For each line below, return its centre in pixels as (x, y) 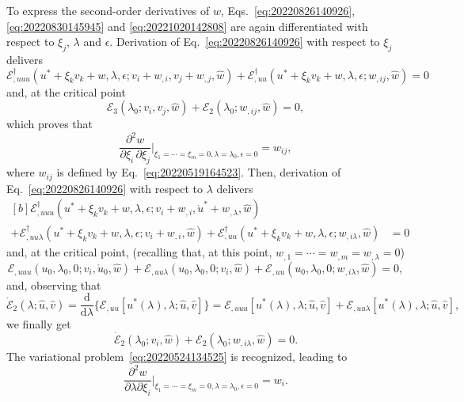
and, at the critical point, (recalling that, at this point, (139, 252)
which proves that (50, 124)
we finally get (39, 324)
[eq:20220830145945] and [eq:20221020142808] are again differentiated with (187, 26)
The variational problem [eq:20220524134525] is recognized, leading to (177, 356)
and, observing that (54, 284)
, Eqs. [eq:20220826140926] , (288, 10)
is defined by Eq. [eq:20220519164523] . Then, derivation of (199, 172)
